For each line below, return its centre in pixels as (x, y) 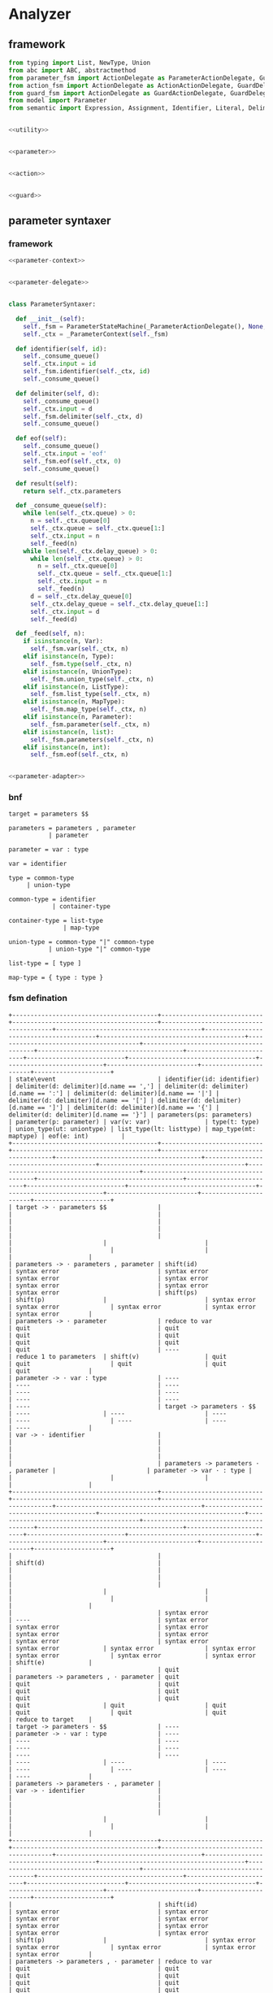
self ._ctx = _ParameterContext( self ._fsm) (96, 334)
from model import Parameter (58, 101)
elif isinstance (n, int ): (67, 747)
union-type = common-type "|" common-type (81, 942)
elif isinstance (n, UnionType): (78, 672)
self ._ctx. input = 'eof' (65, 454)
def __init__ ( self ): (50, 319)
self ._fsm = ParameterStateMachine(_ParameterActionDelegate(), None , (145, 326)
